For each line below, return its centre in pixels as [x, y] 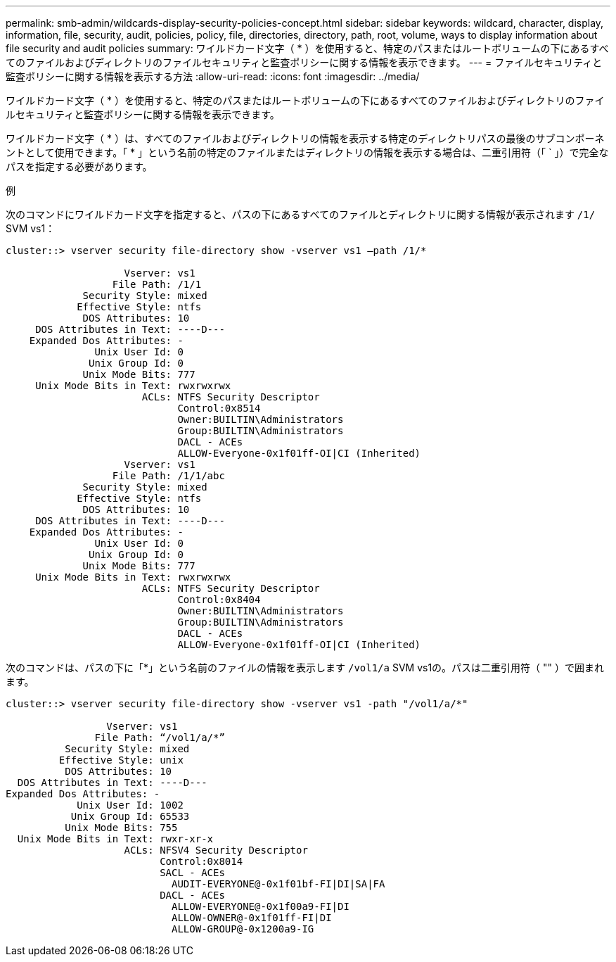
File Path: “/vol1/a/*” [160, 738]
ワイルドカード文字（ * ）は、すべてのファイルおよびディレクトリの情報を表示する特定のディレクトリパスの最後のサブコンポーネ [305, 138]
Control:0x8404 [219, 600]
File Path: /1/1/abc [168, 476]
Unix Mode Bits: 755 [121, 828]
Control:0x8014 [201, 861]
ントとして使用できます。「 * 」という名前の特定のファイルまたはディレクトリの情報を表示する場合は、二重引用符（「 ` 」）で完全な [307, 152]
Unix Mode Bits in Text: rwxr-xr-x [115, 839]
